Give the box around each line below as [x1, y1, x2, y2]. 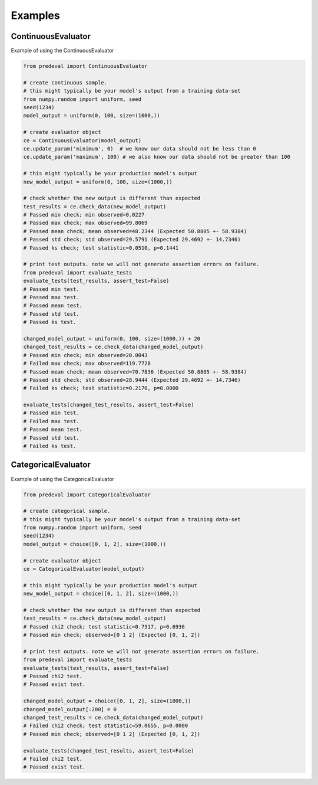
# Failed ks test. [23, 443, 77, 450]
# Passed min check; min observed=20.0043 [23, 352, 148, 358]
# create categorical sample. [23, 508, 111, 515]
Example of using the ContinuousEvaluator [11, 47, 114, 54]
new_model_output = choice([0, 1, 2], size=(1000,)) [23, 590, 179, 597]
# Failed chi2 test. [23, 755, 82, 762]
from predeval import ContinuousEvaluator [23, 63, 148, 70]
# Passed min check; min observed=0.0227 [23, 211, 145, 218]
